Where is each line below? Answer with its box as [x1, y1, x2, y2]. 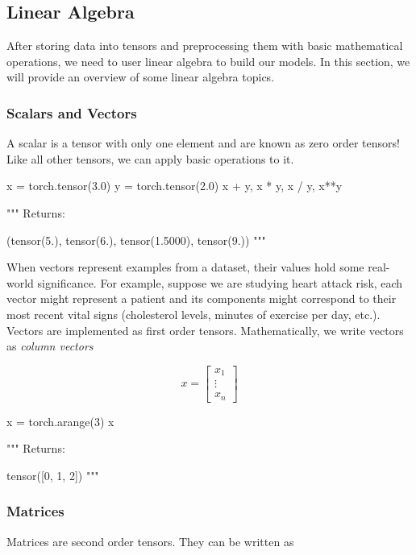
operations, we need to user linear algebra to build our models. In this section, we [6, 52, 410, 69]
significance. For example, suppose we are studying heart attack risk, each [37, 274, 403, 291]
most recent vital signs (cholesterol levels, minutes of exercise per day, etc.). [6, 305, 381, 322]
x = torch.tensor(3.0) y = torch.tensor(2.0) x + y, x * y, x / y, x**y [6, 177, 343, 194]
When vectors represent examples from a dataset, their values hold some [6, 259, 364, 275]
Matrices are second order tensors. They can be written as [6, 532, 294, 549]
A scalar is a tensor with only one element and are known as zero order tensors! [6, 135, 400, 151]
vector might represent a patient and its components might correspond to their [6, 290, 397, 307]
